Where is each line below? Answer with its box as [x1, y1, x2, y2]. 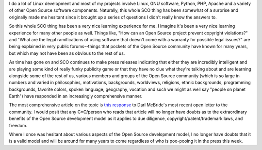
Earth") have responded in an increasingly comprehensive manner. [9, 93, 143, 99]
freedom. [9, 122, 28, 128]
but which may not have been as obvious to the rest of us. [9, 50, 125, 56]
